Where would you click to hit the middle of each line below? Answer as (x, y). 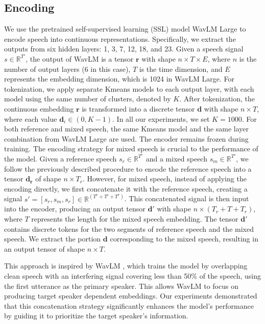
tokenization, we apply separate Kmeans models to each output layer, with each (129, 88)
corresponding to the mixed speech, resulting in (184, 239)
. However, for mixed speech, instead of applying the (164, 179)
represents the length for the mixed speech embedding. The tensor (135, 218)
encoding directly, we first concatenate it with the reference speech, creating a (126, 188)
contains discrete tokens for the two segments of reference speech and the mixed (129, 228)
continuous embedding (39, 108)
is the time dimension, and (181, 69)
